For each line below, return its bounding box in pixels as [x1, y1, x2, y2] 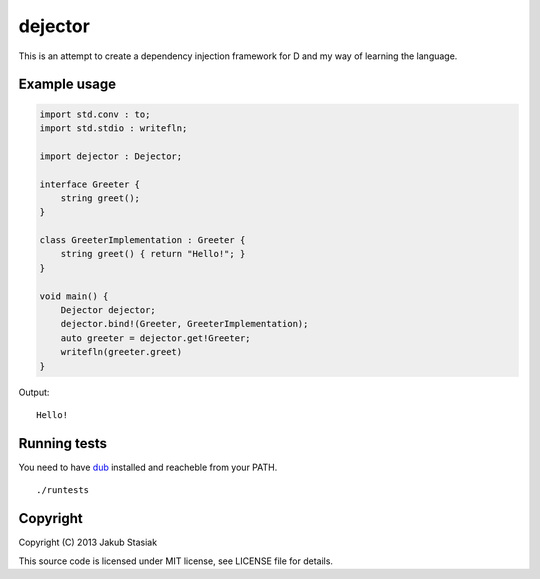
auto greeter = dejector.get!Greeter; [60, 332, 251, 344]
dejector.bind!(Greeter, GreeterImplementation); [60, 318, 309, 330]
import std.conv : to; [39, 108, 151, 120]
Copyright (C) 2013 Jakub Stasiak [18, 536, 158, 549]
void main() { [39, 290, 109, 302]
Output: [18, 386, 50, 398]
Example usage [18, 76, 117, 93]
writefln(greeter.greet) [60, 346, 183, 358]
